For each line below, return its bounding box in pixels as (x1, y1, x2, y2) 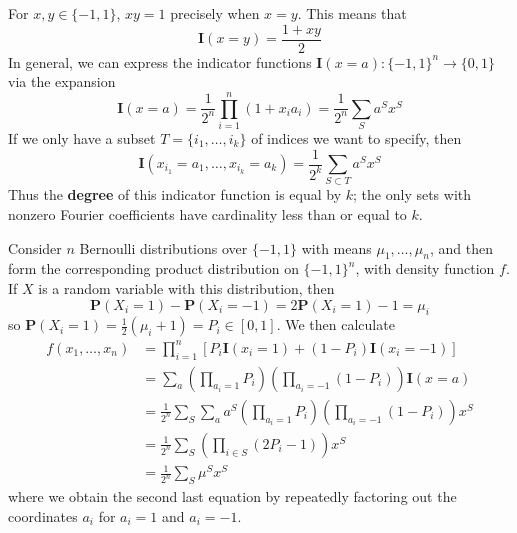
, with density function (355, 258, 495, 279)
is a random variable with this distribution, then (38, 277, 335, 298)
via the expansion (8, 71, 116, 92)
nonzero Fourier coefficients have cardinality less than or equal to (8, 203, 407, 224)
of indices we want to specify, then (251, 127, 462, 148)
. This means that (297, 3, 407, 23)
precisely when (170, 3, 260, 23)
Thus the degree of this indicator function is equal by (8, 184, 342, 205)
